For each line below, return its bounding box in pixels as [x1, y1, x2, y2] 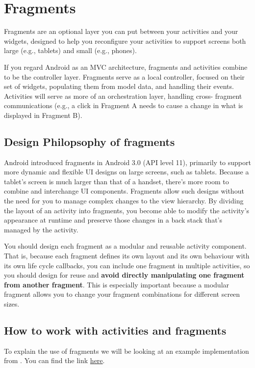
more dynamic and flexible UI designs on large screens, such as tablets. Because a [4, 167, 249, 177]
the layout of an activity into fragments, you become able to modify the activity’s [4, 205, 249, 215]
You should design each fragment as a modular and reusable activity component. [4, 241, 247, 251]
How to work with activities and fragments [4, 322, 227, 338]
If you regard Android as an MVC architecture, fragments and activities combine [4, 61, 248, 72]
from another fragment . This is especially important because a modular [4, 279, 229, 289]
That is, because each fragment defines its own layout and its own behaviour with [4, 251, 250, 261]
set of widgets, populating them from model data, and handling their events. [4, 81, 234, 91]
